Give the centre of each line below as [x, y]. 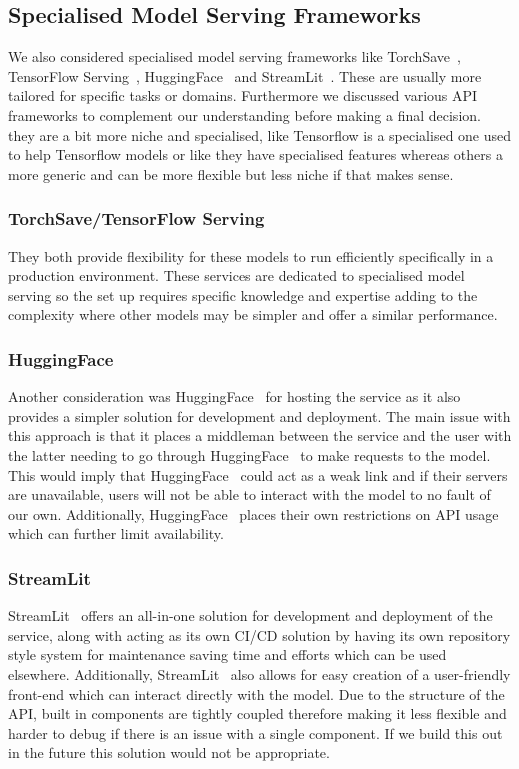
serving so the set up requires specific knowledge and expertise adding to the [243, 294]
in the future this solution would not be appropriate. [169, 752]
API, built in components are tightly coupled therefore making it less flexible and [257, 713]
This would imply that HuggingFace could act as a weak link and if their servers [258, 474]
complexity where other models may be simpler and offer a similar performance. [253, 314]
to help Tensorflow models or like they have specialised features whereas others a [255, 154]
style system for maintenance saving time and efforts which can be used [227, 654]
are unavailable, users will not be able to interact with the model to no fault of [249, 494]
